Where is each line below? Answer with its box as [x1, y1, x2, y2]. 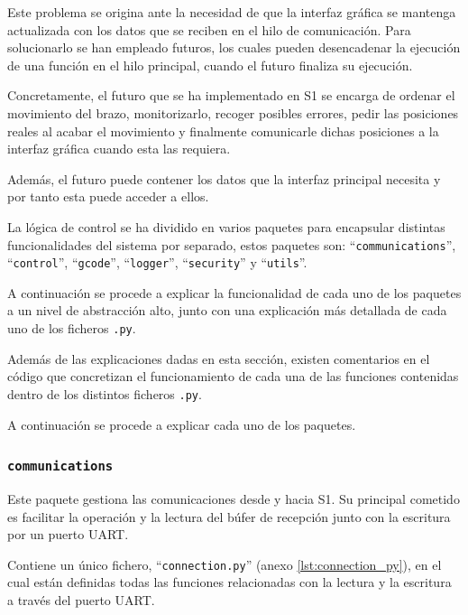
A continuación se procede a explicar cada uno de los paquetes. [7, 415, 356, 433]
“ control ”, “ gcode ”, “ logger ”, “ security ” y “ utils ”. [7, 253, 307, 272]
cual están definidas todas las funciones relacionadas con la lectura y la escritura [7, 573, 452, 592]
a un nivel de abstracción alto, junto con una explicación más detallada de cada [7, 301, 447, 320]
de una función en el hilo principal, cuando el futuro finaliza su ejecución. [7, 55, 413, 74]
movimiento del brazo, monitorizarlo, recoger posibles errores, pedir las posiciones [7, 103, 459, 122]
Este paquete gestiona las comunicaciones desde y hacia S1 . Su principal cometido [7, 489, 460, 508]
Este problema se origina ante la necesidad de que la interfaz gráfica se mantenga [7, 3, 456, 21]
